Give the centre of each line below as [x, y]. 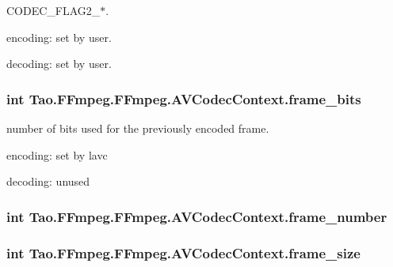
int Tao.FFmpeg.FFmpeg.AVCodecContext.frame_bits [184, 98]
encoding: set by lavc [57, 154]
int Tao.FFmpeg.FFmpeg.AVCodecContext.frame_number [197, 216]
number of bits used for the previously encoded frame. [138, 128]
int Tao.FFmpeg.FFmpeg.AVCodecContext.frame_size [183, 252]
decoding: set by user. [59, 64]
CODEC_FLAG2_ [53, 10]
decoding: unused [48, 181]
